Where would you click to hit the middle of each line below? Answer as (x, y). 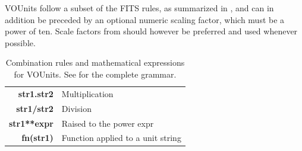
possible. (20, 42)
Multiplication (87, 93)
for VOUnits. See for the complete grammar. (95, 74)
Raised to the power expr (108, 123)
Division (76, 108)
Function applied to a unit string (121, 138)
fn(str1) (37, 138)
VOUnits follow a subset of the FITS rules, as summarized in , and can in (139, 8)
